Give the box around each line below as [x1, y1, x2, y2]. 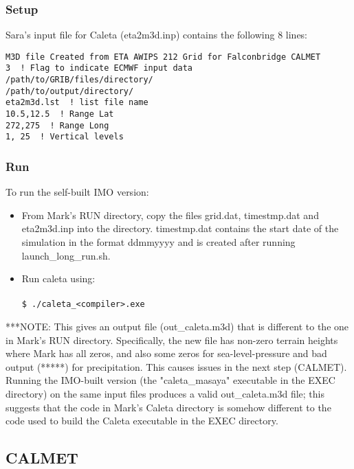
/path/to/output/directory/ [5, 86, 134, 96]
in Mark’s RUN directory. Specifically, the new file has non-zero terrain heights [5, 332, 338, 347]
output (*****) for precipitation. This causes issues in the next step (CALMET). [5, 359, 347, 374]
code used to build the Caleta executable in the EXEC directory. [5, 413, 278, 428]
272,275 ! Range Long [5, 120, 109, 130]
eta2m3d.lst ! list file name [5, 98, 148, 108]
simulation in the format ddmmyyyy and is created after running [21, 235, 296, 249]
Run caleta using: [21, 271, 96, 286]
